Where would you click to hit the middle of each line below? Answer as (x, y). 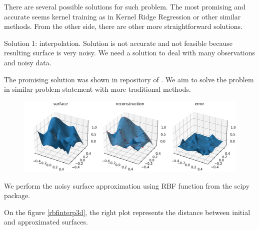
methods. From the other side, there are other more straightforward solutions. (123, 26)
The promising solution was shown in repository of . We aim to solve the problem (129, 79)
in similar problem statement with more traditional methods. (97, 89)
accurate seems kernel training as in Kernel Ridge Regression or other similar (122, 16)
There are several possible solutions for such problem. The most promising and (125, 6)
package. (17, 195)
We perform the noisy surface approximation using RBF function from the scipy (127, 185)
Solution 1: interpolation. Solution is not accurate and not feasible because (118, 43)
